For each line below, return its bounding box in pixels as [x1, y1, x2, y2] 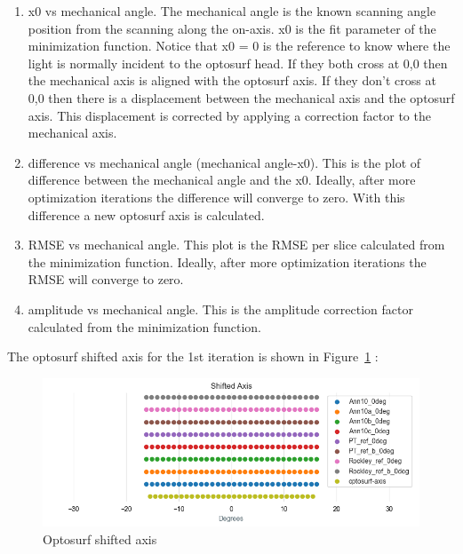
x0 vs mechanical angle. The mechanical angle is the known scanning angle [28, 2, 436, 20]
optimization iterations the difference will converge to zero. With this [28, 187, 405, 206]
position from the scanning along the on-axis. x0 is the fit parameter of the [28, 19, 436, 37]
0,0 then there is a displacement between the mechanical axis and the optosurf [28, 88, 455, 107]
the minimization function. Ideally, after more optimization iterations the [28, 252, 427, 271]
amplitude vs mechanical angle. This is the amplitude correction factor [28, 299, 413, 318]
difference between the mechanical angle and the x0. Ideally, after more [28, 170, 416, 189]
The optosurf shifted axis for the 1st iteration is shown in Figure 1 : [7, 347, 379, 366]
